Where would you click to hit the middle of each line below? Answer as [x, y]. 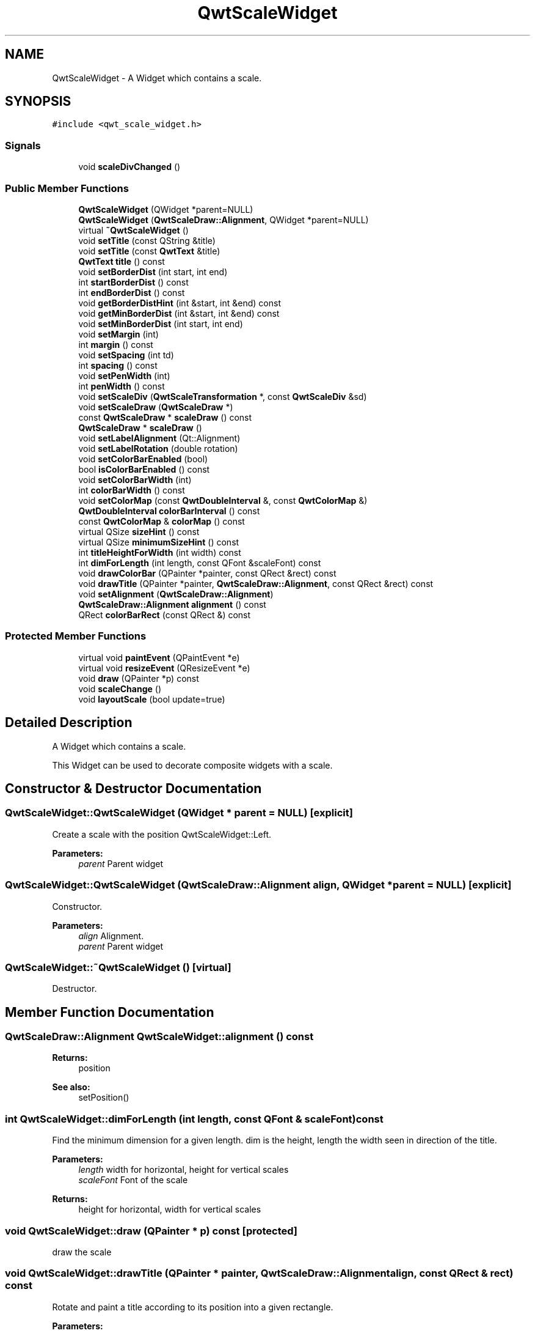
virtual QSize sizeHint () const [139, 531]
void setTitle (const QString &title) [147, 240]
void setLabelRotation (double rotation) [158, 448]
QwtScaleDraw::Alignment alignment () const [172, 604]
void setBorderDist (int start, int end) [153, 271]
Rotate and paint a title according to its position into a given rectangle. [193, 1307]
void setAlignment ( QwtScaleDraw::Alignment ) [176, 594]
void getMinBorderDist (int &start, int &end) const [179, 313]
